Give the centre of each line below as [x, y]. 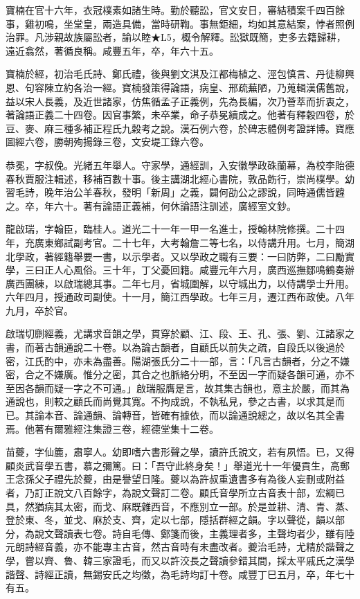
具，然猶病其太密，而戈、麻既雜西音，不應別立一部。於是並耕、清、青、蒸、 [180, 506]
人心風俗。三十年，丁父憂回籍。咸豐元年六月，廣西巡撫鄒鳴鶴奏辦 [204, 270]
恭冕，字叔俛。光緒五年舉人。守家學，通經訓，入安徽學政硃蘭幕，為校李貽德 [180, 164]
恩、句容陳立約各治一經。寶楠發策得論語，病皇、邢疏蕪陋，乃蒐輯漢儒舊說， [180, 87]
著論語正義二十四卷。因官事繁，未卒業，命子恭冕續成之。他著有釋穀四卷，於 [180, 115]
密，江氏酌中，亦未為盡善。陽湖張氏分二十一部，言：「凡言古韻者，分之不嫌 [178, 360]
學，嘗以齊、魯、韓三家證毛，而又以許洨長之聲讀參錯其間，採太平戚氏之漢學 [180, 560]
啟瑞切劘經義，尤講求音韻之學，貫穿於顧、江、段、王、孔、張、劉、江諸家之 [180, 333]
